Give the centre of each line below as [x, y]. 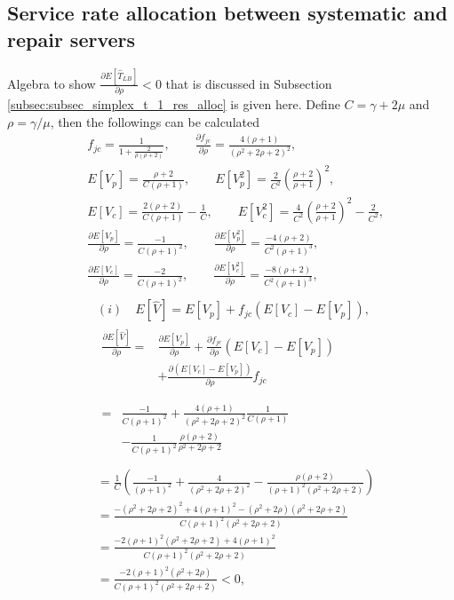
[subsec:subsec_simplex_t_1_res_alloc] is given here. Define [174, 104]
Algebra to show [52, 83]
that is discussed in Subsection [249, 83]
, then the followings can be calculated [155, 121]
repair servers [72, 39]
